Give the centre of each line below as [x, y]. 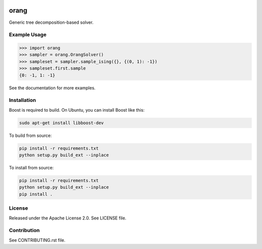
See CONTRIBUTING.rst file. [37, 240]
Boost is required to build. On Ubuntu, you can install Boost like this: [77, 110]
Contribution [24, 231]
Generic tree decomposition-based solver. [51, 22]
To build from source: [30, 135]
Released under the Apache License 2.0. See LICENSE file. [68, 218]
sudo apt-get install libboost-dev [61, 123]
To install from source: [31, 168]
